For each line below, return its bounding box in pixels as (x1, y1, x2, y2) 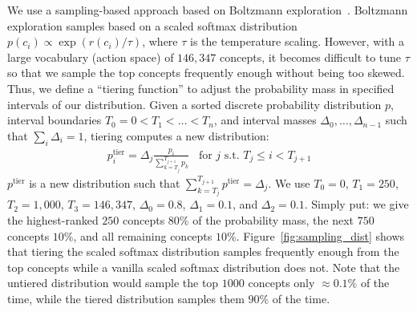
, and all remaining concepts (73, 227, 213, 244)
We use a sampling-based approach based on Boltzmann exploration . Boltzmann (7, 2, 408, 18)
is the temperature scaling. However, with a (190, 33, 405, 50)
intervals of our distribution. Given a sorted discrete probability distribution (7, 95, 382, 112)
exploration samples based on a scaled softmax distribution (7, 17, 298, 34)
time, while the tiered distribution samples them (7, 290, 245, 306)
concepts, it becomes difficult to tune (220, 48, 402, 65)
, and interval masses (213, 111, 317, 128)
